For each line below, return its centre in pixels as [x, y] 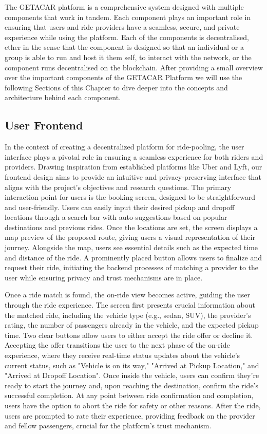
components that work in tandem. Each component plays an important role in [128, 17]
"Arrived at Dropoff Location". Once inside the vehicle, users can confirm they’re [132, 375]
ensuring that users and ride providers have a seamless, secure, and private [122, 27]
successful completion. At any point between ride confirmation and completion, [129, 395]
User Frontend [44, 125]
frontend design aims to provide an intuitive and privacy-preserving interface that [133, 176]
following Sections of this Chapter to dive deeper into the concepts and [116, 87]
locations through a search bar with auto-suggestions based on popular [116, 217]
